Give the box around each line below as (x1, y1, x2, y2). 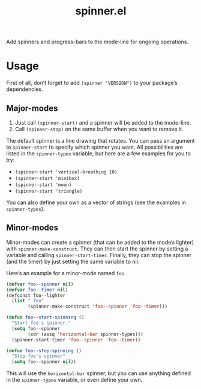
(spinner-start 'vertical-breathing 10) (14, 169, 118, 175)
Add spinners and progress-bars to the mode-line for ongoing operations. (6, 38, 189, 46)
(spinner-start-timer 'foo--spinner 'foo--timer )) (11, 337, 141, 343)
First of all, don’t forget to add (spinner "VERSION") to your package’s (6, 79, 178, 87)
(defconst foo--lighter (6, 292, 66, 299)
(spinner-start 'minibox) (14, 175, 80, 181)
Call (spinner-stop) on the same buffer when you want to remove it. (14, 125, 184, 132)
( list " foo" (11, 298, 44, 304)
